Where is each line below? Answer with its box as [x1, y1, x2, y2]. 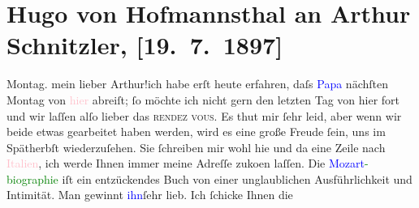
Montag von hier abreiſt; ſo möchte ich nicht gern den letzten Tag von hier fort [6, 91, 400, 108]
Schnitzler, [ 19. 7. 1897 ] [6, 28, 283, 62]
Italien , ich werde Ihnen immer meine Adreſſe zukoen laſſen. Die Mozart [6, 155, 365, 172]
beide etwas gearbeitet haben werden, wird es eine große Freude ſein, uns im [6, 123, 386, 140]
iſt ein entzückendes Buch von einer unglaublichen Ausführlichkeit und [62, 170, 413, 187]
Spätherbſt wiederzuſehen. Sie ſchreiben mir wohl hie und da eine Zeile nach [6, 138, 386, 155]
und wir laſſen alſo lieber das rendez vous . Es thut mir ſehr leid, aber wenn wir [6, 107, 402, 124]
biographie [6, 170, 58, 187]
